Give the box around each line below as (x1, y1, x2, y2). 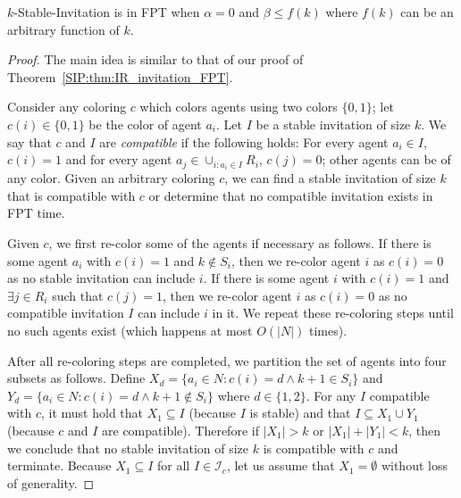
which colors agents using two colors (139, 97, 338, 116)
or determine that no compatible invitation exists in (148, 186, 433, 204)
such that (52, 286, 104, 304)
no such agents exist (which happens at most (7, 321, 253, 339)
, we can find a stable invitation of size (224, 169, 436, 187)
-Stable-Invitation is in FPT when (13, 3, 200, 21)
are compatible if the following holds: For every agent (99, 132, 389, 151)
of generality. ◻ (7, 473, 95, 492)
